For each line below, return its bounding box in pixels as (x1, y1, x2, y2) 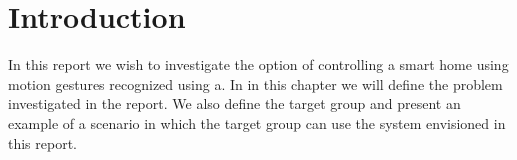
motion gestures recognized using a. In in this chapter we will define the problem (8, 73, 503, 94)
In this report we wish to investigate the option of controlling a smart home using (8, 54, 509, 75)
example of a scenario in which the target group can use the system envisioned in (8, 112, 506, 133)
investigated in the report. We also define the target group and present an (8, 93, 461, 114)
